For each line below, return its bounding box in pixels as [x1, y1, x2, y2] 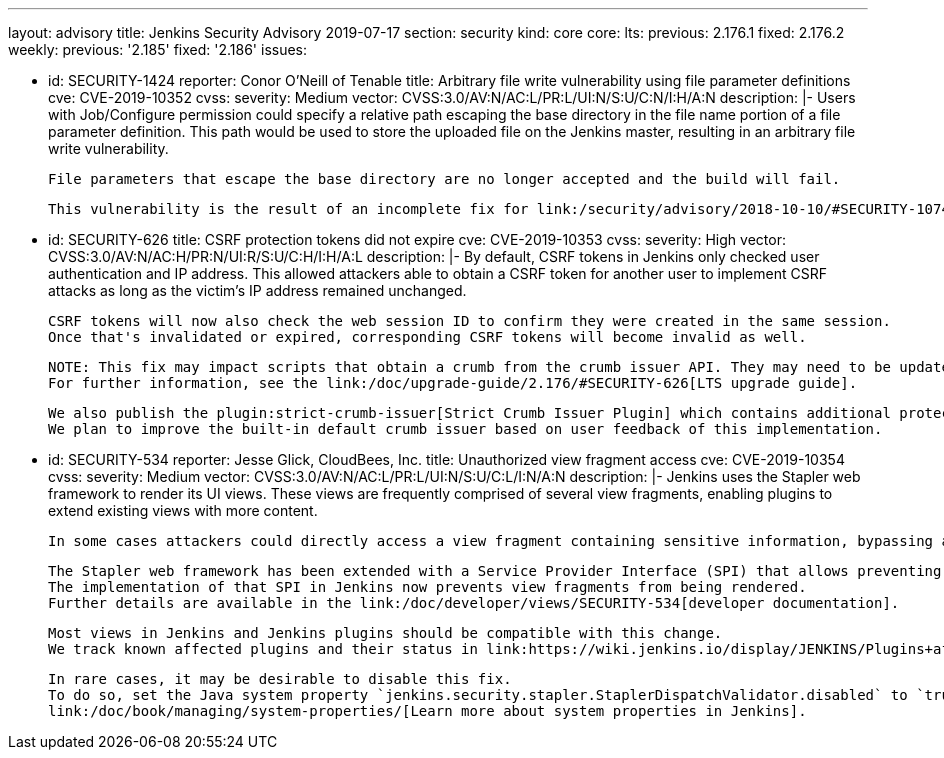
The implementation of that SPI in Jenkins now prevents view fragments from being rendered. [48, 579, 807, 595]
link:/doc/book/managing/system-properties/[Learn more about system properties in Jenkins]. [48, 703, 807, 719]
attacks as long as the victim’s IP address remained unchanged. [48, 282, 467, 299]
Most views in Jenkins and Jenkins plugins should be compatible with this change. [48, 625, 723, 641]
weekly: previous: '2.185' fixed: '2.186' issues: [8, 41, 308, 58]
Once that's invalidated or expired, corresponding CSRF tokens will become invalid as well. [48, 329, 807, 345]
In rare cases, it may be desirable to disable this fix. [48, 671, 512, 687]
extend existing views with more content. [48, 502, 318, 519]
